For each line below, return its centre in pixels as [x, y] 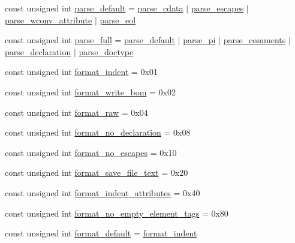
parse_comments [255, 40]
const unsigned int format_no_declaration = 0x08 [98, 132]
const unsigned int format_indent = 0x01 [81, 72]
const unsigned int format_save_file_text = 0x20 [97, 172]
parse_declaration [38, 51]
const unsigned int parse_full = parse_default [90, 40]
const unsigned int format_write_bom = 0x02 [90, 91]
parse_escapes [217, 8]
